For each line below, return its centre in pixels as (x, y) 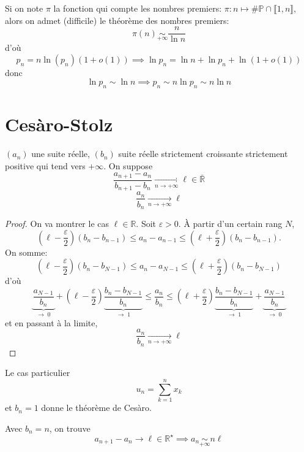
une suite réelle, (61, 154)
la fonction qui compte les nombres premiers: (138, 8)
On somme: (26, 252)
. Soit (146, 223)
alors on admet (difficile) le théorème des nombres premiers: (117, 20)
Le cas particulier (38, 373)
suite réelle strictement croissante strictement (203, 154)
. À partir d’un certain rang (230, 223)
